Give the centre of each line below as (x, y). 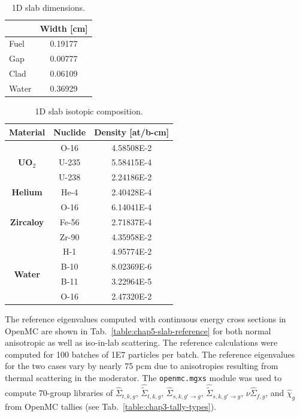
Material (27, 132)
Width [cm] (64, 28)
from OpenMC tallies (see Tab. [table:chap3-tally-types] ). (111, 406)
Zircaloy (27, 221)
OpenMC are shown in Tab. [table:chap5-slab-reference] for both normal (138, 330)
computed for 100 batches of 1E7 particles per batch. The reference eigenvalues (150, 354)
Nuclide (70, 132)
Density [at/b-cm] (132, 132)
